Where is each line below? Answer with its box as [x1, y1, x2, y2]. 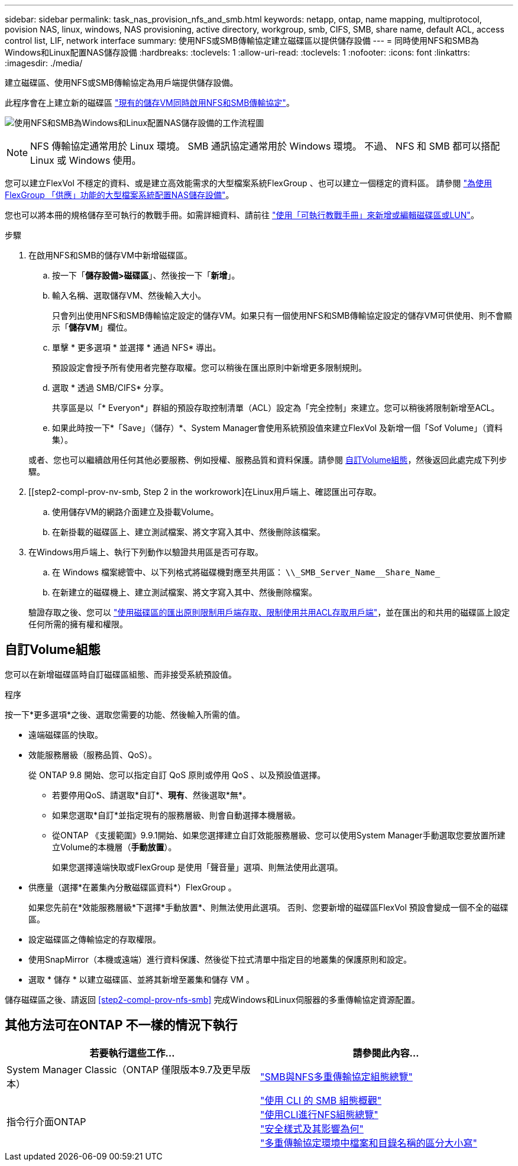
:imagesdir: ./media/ [5, 58, 83, 68]
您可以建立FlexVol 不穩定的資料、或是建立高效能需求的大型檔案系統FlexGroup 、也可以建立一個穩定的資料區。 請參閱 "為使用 [5, 178, 493, 188]
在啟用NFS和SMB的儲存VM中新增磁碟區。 [28, 250, 192, 260]
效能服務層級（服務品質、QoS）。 [28, 749, 157, 760]
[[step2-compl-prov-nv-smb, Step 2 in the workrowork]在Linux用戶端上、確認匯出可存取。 [28, 487, 381, 497]
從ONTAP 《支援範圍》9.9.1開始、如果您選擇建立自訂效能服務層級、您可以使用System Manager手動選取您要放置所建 [52, 830, 506, 840]
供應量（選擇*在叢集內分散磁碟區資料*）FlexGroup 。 [28, 882, 237, 892]
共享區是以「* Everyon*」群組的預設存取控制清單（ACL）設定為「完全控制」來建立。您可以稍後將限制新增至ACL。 [52, 403, 500, 413]
